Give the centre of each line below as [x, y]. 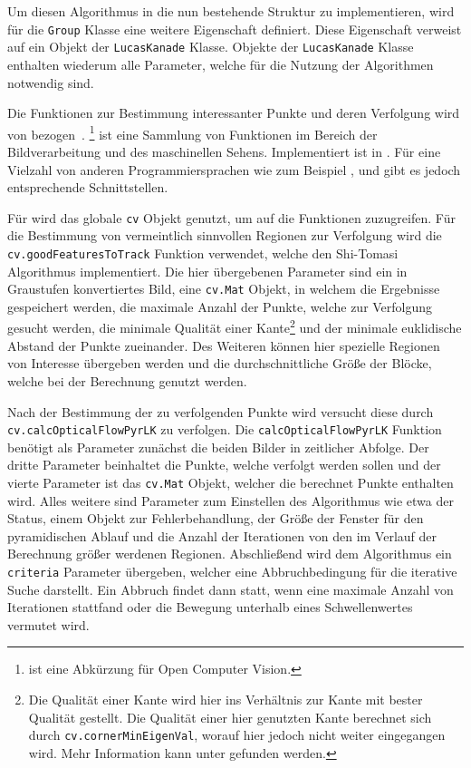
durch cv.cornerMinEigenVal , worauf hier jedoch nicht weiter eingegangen [237, 735]
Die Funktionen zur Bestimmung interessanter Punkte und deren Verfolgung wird [234, 113]
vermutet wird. [48, 624]
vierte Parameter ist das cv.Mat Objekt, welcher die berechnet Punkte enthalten [231, 482]
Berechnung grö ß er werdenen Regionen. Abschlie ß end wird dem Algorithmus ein [230, 554]
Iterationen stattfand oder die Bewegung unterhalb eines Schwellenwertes [210, 607]
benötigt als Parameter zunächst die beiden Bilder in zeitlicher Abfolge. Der [218, 447]
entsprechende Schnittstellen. [88, 187]
